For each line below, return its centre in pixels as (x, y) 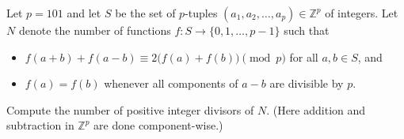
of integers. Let (362, 13)
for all (304, 56)
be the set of (145, 13)
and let (84, 13)
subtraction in (40, 125)
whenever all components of (171, 83)
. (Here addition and (316, 109)
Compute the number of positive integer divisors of (130, 109)
